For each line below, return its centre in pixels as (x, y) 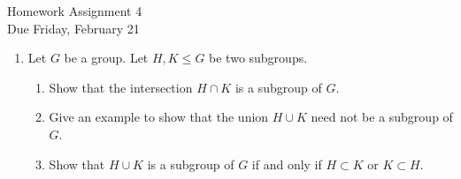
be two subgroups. (258, 58)
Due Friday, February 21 (73, 28)
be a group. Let (106, 58)
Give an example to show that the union (159, 117)
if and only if (287, 164)
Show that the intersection (121, 87)
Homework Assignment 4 (75, 11)
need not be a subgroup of (382, 117)
